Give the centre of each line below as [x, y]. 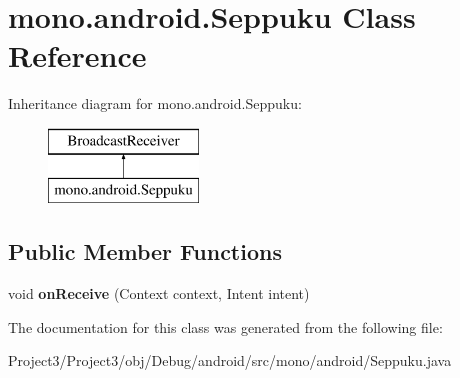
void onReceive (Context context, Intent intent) [159, 293]
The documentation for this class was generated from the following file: [225, 326]
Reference [77, 55]
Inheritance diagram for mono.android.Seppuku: [155, 103]
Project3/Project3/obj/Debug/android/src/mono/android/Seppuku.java [230, 360]
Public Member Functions [145, 251]
